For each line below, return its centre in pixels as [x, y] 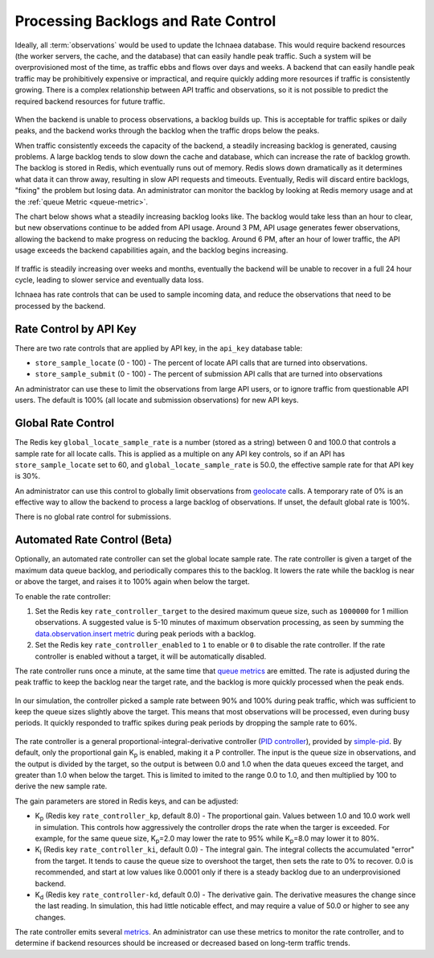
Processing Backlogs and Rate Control [145, 21]
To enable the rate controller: [63, 596]
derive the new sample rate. [61, 786]
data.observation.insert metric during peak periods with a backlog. [145, 633]
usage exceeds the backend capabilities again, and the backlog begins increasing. [151, 250]
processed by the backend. [60, 306]
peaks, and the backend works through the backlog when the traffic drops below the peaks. [167, 131]
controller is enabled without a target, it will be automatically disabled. [151, 656]
